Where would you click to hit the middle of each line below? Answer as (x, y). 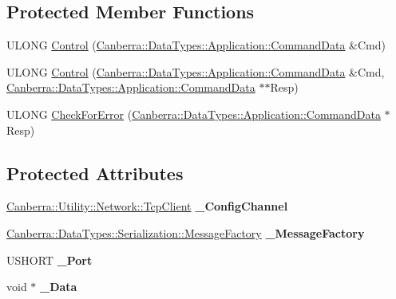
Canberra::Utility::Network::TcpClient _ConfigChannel (147, 206)
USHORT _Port (49, 260)
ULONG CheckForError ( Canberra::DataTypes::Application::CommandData (194, 114)
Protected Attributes (95, 173)
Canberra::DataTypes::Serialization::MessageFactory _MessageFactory (186, 232)
